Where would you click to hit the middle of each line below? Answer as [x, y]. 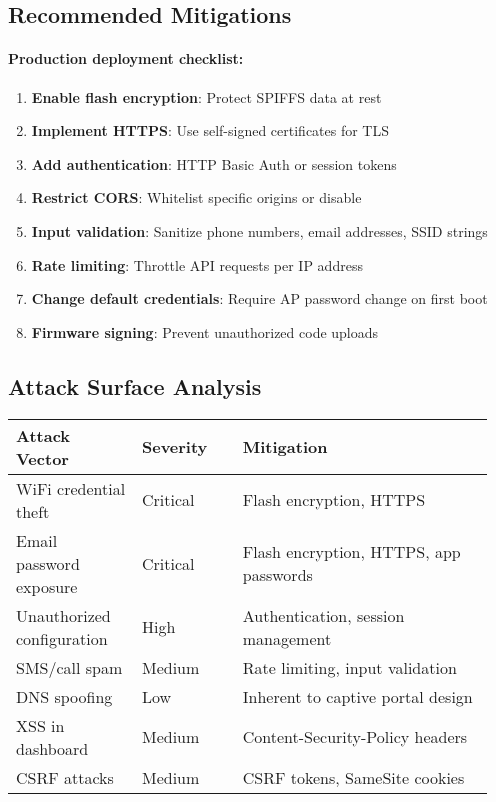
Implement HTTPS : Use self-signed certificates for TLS [210, 130]
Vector [42, 458]
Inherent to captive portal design [357, 696]
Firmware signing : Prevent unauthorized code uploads [205, 331]
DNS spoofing [64, 696]
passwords [277, 575]
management [287, 638]
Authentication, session [323, 615]
